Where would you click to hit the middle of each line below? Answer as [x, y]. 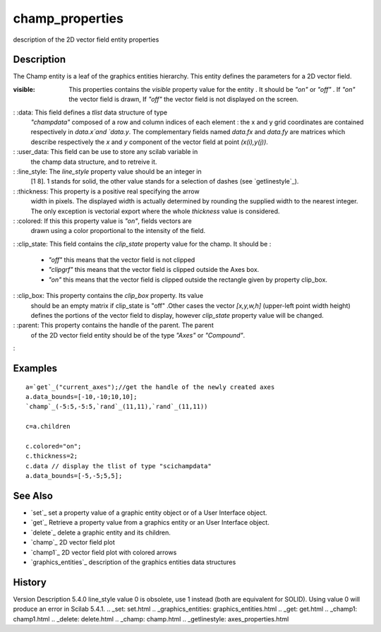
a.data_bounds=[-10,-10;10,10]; [81, 397]
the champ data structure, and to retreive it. [94, 162]
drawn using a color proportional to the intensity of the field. [118, 231]
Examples [35, 368]
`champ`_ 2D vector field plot [73, 542]
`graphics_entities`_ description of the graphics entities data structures [133, 562]
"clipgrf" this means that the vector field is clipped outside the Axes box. [154, 270]
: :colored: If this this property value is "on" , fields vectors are [102, 221]
